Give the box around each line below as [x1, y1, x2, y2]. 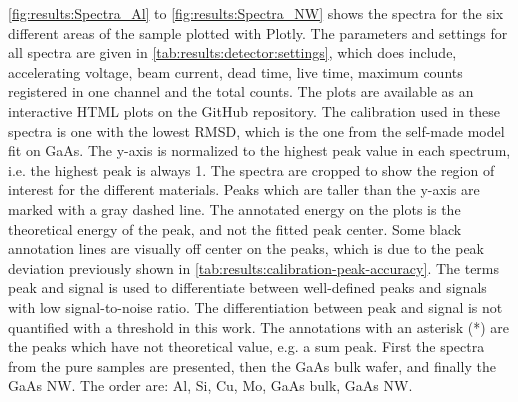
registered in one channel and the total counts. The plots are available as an [8, 81, 474, 102]
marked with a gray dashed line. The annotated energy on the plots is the [8, 198, 461, 219]
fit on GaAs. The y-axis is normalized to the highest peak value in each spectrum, [8, 140, 511, 161]
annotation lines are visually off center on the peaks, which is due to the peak [8, 238, 484, 259]
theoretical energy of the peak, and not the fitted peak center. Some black [8, 218, 462, 239]
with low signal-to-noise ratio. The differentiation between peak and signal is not [8, 296, 503, 317]
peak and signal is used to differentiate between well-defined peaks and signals [8, 277, 487, 298]
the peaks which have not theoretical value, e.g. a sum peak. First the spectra [8, 336, 485, 357]
